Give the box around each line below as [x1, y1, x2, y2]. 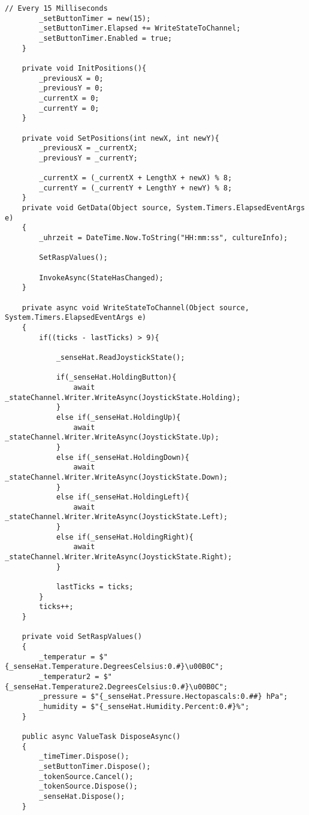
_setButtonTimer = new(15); [39, 14, 151, 23]
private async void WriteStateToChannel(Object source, [22, 303, 250, 312]
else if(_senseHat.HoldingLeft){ [56, 493, 189, 502]
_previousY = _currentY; [39, 153, 138, 162]
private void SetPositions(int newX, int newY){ [22, 134, 219, 143]
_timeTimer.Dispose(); [39, 752, 129, 761]
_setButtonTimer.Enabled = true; [39, 34, 172, 43]
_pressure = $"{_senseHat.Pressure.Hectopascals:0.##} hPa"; [39, 692, 288, 701]
